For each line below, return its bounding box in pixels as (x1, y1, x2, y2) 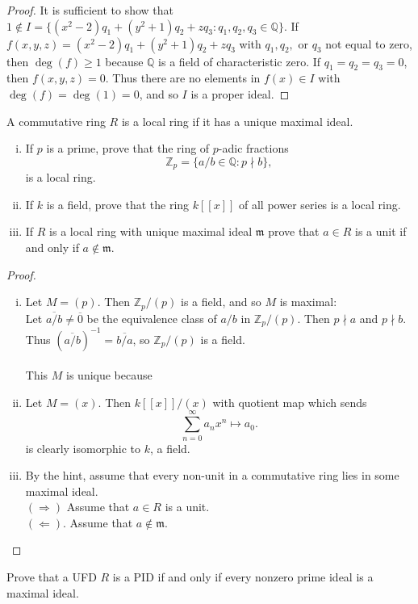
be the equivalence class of (86, 309, 217, 326)
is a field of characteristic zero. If (158, 52, 321, 69)
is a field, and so (180, 293, 261, 310)
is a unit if (355, 223, 407, 240)
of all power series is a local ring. (239, 195, 401, 212)
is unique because (66, 367, 153, 384)
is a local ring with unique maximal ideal (49, 223, 253, 240)
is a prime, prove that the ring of (46, 140, 210, 157)
